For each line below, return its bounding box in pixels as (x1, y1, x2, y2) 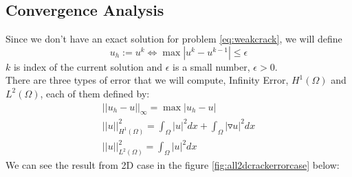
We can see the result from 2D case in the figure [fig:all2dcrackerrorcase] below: (5, 158, 340, 172)
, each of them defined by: (40, 86, 150, 100)
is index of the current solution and (13, 59, 163, 73)
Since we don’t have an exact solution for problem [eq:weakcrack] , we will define (5, 32, 342, 46)
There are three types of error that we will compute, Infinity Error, (5, 73, 289, 87)
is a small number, (173, 59, 250, 73)
